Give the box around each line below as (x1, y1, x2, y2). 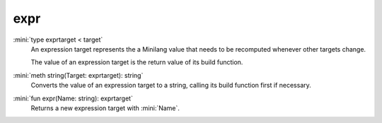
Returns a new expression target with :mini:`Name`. (30, 103, 180, 112)
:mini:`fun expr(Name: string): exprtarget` (13, 94, 134, 102)
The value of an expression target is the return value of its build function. (30, 58, 243, 66)
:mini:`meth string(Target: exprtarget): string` (13, 71, 144, 79)
